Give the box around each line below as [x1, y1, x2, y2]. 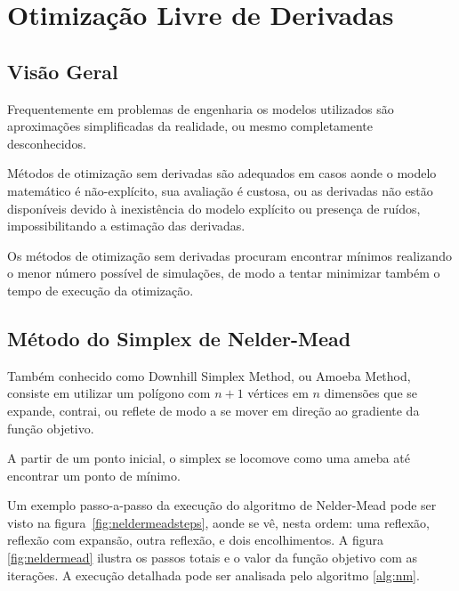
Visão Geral [7, 57, 118, 85]
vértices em [247, 384, 309, 402]
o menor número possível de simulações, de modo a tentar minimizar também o [7, 263, 440, 282]
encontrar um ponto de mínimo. [7, 466, 181, 484]
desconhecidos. [7, 134, 86, 152]
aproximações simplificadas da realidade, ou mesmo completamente [7, 117, 374, 135]
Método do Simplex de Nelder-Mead [7, 324, 351, 352]
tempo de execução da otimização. [7, 280, 194, 299]
